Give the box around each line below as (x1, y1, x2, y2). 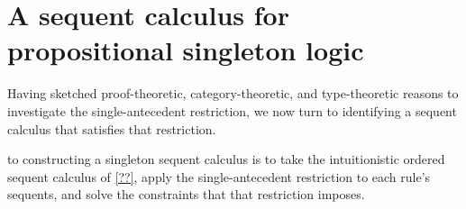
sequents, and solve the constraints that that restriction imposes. (7, 185, 365, 204)
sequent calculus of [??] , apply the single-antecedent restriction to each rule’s (7, 167, 431, 186)
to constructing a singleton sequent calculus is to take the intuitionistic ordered (7, 150, 445, 168)
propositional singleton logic (7, 32, 364, 68)
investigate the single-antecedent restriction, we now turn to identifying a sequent (7, 101, 457, 120)
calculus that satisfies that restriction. (7, 119, 216, 138)
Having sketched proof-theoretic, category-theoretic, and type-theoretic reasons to (7, 84, 459, 103)
